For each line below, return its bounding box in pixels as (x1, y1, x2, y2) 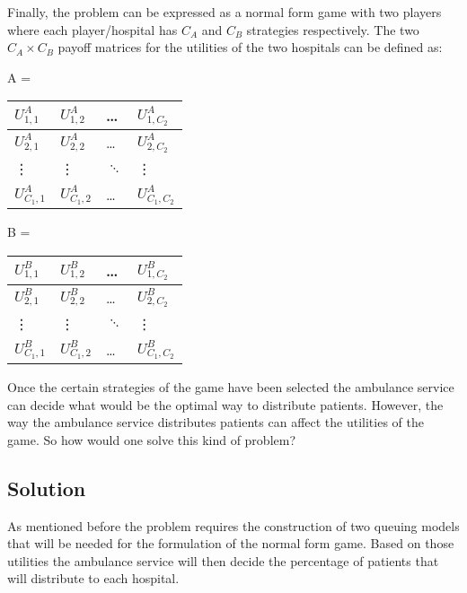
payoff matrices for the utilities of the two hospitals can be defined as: (57, 38, 443, 57)
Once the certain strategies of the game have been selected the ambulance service (7, 377, 454, 396)
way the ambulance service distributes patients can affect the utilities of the (7, 413, 424, 432)
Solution (7, 474, 86, 501)
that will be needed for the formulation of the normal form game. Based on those (7, 534, 454, 553)
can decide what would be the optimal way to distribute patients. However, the (7, 395, 444, 414)
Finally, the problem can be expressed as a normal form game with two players (7, 3, 442, 21)
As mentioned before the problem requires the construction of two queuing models (7, 516, 460, 535)
